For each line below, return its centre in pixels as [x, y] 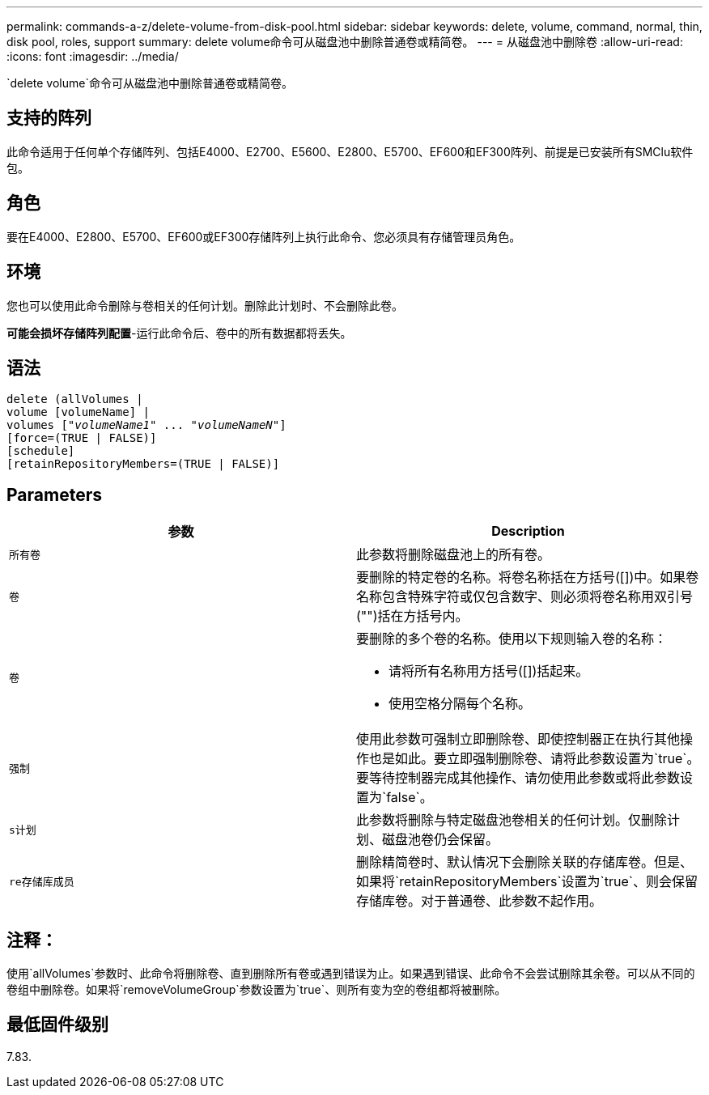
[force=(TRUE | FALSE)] [82, 438]
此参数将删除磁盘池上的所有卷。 [454, 555]
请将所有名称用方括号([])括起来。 [489, 671]
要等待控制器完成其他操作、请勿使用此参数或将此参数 [518, 778]
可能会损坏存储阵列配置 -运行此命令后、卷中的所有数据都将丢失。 [179, 333]
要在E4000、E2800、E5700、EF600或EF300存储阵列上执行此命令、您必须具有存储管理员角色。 [264, 236]
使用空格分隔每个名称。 [460, 704]
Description [528, 531]
